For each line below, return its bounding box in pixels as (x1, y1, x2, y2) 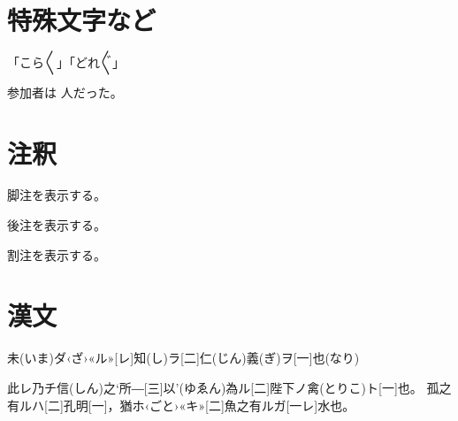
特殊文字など (7, 2, 156, 38)
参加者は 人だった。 (7, 82, 123, 101)
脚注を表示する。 (7, 186, 106, 204)
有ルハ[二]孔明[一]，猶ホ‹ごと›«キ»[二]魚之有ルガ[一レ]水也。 (7, 395, 355, 414)
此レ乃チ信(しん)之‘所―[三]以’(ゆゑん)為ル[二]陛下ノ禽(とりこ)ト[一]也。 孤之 (7, 378, 452, 396)
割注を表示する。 (7, 245, 106, 264)
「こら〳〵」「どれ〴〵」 (7, 53, 125, 72)
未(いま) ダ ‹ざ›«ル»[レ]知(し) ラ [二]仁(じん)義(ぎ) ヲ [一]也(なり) (7, 348, 360, 367)
